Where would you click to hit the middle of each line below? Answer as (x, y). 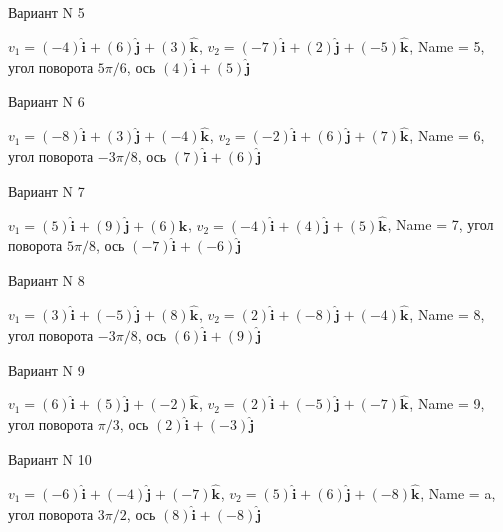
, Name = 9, (447, 403)
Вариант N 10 (50, 459)
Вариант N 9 (46, 369)
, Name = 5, (447, 45)
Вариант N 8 (46, 280)
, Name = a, (458, 492)
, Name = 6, (447, 135)
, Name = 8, (447, 314)
